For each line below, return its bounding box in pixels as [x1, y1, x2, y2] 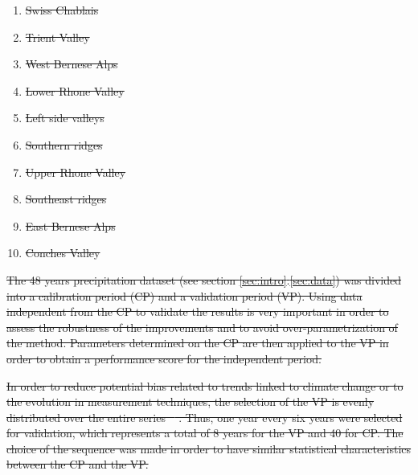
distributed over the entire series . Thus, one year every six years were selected [6, 408, 403, 425]
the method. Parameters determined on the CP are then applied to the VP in [6, 334, 389, 351]
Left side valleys [25, 109, 104, 126]
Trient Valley [25, 28, 90, 45]
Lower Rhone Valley [25, 82, 125, 99]
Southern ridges [25, 136, 103, 153]
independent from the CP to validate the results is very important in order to [6, 303, 389, 320]
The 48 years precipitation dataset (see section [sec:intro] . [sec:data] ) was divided [6, 271, 402, 288]
